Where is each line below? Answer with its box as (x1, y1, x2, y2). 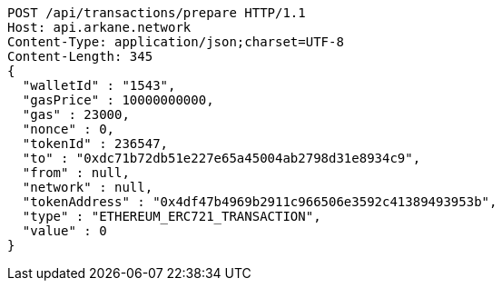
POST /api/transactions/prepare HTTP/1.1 (7, 5, 306, 20)
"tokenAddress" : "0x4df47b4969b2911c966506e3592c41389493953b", (22, 194, 497, 209)
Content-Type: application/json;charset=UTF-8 (7, 35, 344, 49)
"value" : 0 (22, 223, 107, 238)
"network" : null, (22, 180, 153, 194)
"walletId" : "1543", (22, 78, 176, 93)
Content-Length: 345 (7, 49, 153, 64)
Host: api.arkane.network (7, 20, 192, 35)
